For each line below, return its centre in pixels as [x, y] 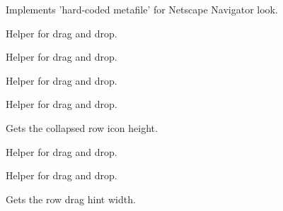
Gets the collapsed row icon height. [82, 127]
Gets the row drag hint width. [71, 199]
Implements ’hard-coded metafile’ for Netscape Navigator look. [142, 9]
